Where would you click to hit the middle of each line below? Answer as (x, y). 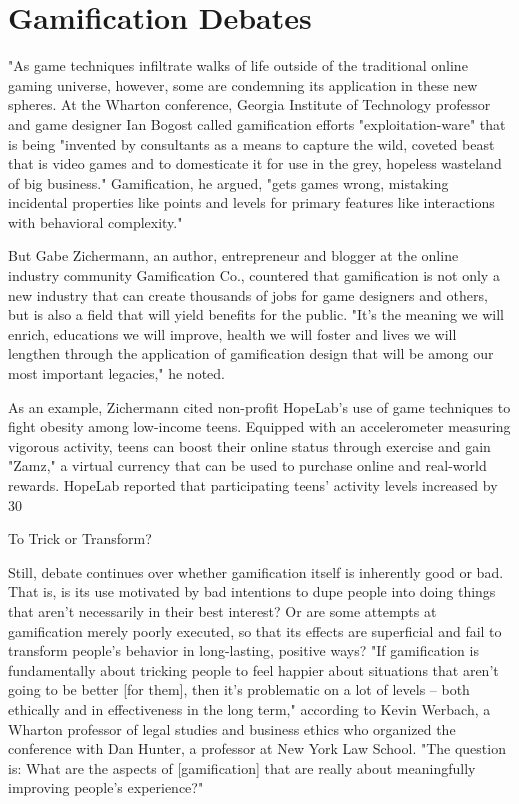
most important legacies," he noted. (116, 373)
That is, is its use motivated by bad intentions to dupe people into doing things (252, 591)
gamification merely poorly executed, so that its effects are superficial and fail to (255, 630)
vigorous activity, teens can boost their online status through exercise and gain (249, 445)
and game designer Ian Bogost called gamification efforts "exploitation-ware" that (257, 123)
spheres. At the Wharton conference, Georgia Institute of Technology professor (249, 104)
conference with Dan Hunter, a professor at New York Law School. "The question (257, 748)
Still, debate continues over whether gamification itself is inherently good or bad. (256, 571)
